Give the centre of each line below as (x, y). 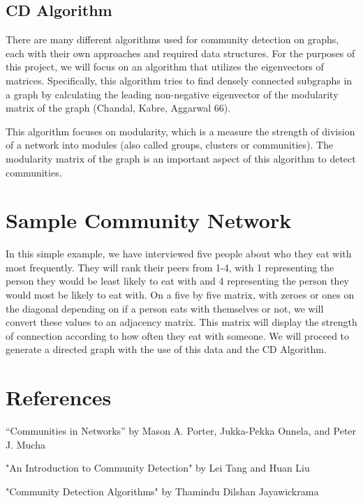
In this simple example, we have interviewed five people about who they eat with (179, 254)
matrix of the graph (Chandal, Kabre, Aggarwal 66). (118, 108)
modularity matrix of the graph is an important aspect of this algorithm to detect (181, 158)
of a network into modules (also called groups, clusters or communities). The (170, 145)
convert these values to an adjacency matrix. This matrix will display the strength (181, 322)
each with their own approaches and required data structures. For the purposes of (180, 53)
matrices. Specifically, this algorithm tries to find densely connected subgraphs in (179, 80)
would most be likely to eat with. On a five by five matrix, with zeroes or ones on (180, 295)
